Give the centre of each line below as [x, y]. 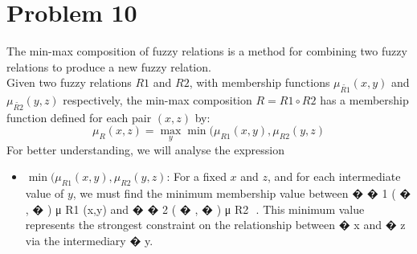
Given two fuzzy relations [69, 82]
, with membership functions [260, 82]
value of [45, 193]
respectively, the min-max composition [157, 100]
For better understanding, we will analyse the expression [146, 149]
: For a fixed [196, 176]
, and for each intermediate [334, 176]
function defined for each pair [79, 117]
